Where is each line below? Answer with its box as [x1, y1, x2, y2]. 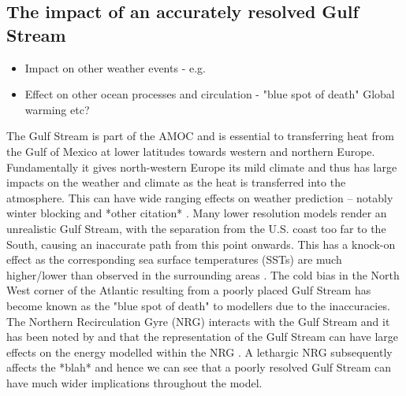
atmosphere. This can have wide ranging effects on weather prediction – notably [6, 189, 393, 205]
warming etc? [24, 101, 90, 117]
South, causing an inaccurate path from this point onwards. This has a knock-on [6, 235, 396, 252]
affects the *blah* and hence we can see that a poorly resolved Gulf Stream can [6, 359, 392, 376]
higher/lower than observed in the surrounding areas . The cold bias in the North [6, 266, 400, 283]
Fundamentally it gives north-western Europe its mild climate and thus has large [6, 158, 397, 175]
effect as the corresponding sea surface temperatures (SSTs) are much [6, 251, 342, 268]
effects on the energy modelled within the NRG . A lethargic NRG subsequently [6, 343, 393, 360]
